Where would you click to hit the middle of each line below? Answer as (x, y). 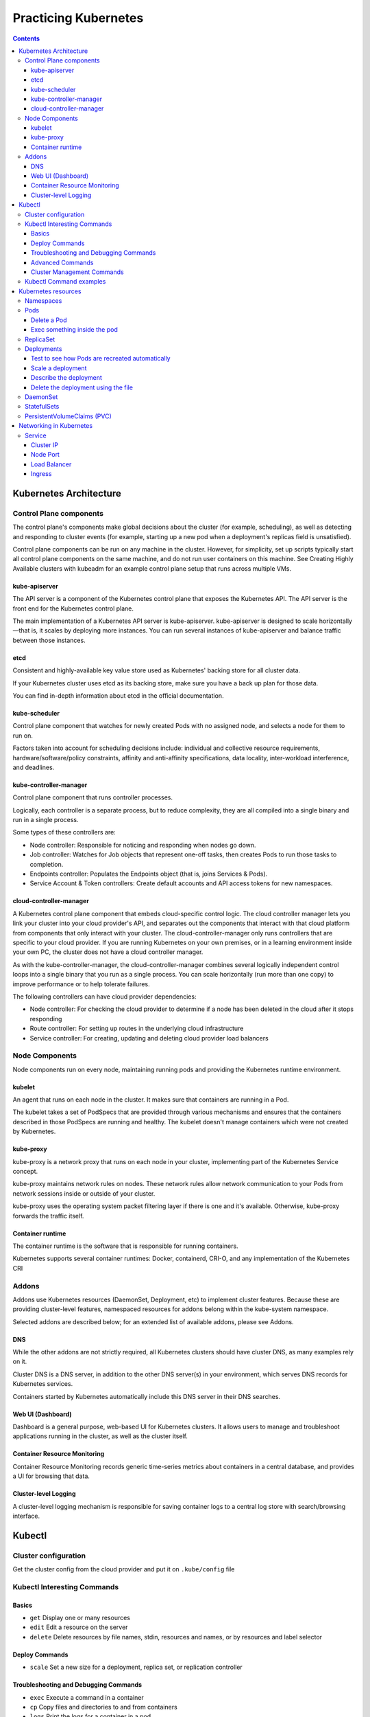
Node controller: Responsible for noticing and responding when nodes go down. (143, 845)
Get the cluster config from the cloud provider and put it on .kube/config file (124, 1569)
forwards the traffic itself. (48, 1216)
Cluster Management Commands (77, 272)
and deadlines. (34, 767)
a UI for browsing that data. (51, 1476)
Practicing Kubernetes (78, 18)
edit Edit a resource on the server (79, 1627)
